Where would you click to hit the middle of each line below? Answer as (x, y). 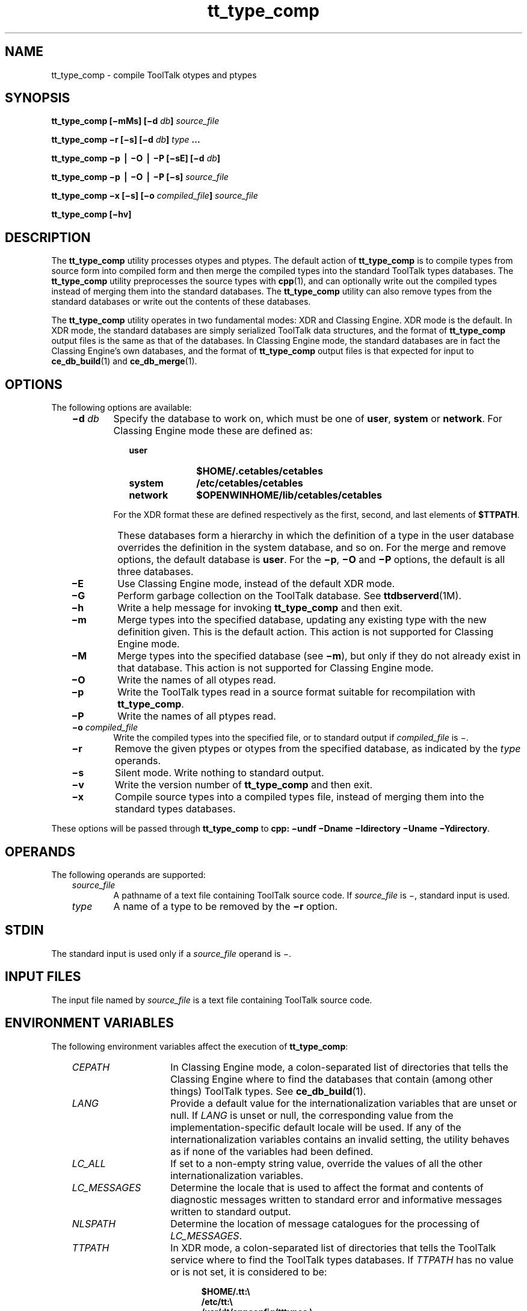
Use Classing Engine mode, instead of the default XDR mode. (256, 584)
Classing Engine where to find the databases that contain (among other (332, 1079)
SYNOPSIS (38, 98)
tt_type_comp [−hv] (91, 214)
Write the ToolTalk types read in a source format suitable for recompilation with (296, 692)
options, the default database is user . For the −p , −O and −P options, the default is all (311, 560)
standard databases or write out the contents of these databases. (181, 302)
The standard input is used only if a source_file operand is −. (171, 953)
